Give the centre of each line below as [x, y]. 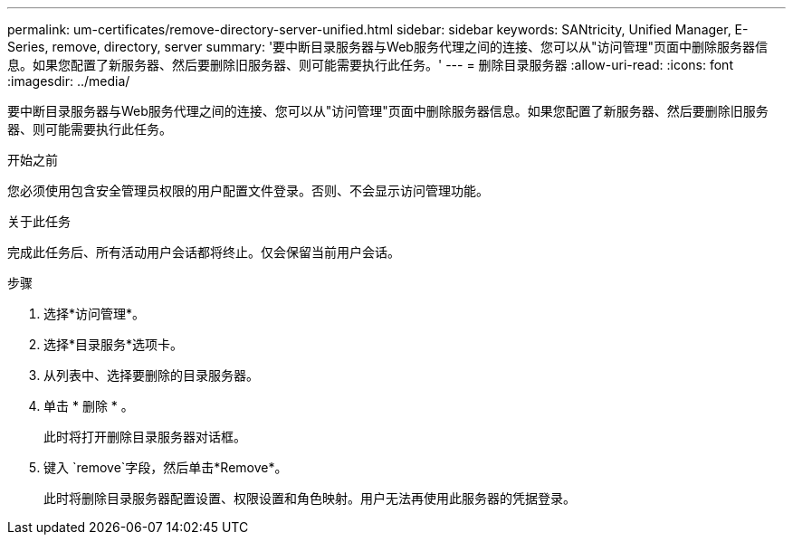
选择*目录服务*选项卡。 [114, 344]
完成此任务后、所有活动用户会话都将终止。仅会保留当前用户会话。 [204, 252]
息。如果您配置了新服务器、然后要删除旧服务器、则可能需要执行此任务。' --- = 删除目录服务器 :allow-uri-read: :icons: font [370, 65]
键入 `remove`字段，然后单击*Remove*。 [166, 467]
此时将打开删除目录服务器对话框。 [145, 437]
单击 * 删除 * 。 [89, 406]
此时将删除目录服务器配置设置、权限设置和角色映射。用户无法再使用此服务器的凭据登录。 [310, 498]
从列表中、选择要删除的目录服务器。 [151, 375]
